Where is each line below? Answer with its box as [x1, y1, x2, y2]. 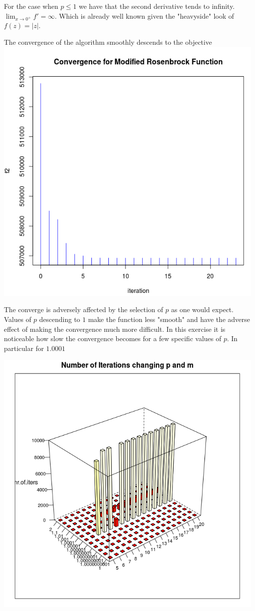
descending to [39, 314, 80, 324]
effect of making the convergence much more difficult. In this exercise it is [4, 323, 226, 334]
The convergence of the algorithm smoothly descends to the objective [4, 36, 212, 47]
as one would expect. [171, 304, 234, 315]
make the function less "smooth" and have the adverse [88, 314, 250, 324]
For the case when [4, 1, 58, 11]
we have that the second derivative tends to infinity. [78, 1, 235, 11]
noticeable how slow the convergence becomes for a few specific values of [4, 333, 222, 344]
